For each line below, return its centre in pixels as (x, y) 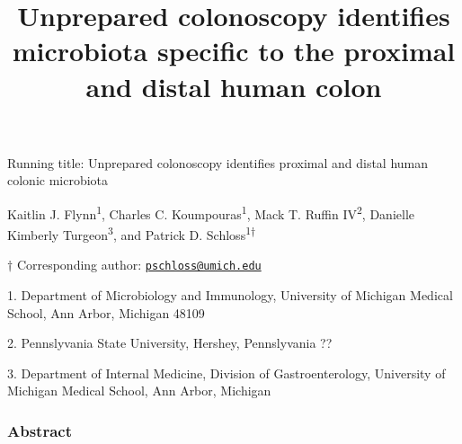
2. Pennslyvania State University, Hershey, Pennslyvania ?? (170, 343)
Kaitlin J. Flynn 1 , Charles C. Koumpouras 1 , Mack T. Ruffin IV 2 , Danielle (211, 212)
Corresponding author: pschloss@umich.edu (139, 265)
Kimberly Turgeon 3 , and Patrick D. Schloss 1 (129, 233)
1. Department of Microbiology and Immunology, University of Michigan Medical (230, 295)
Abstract (40, 430)
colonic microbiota (58, 180)
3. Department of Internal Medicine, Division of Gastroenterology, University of (227, 373)
